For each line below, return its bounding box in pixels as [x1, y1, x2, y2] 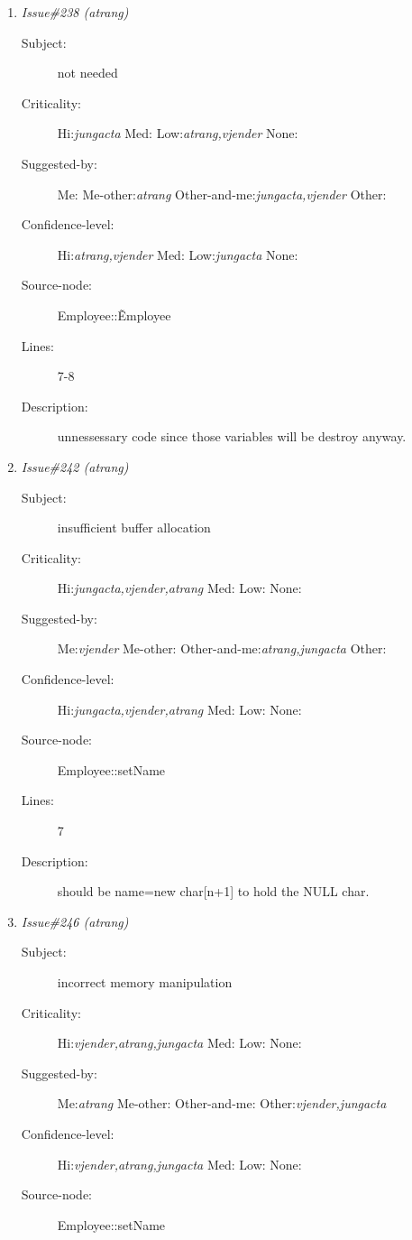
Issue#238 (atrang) [21, 3, 129, 21]
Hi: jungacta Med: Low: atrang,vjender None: [57, 124, 298, 143]
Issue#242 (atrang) [21, 457, 129, 476]
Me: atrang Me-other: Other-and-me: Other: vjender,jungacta [57, 1094, 387, 1113]
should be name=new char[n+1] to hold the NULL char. [57, 882, 370, 901]
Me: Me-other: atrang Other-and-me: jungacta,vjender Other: [57, 184, 387, 203]
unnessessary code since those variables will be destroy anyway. [57, 427, 407, 446]
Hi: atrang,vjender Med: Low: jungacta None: [57, 245, 298, 264]
